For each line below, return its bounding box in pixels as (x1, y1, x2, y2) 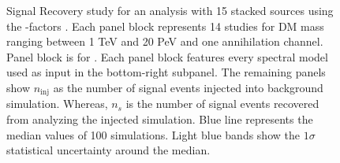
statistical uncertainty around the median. (6, 142, 211, 158)
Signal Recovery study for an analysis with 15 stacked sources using (6, 2, 334, 18)
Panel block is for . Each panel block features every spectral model (6, 48, 328, 65)
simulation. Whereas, (6, 95, 108, 112)
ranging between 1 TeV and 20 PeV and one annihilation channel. (6, 33, 323, 50)
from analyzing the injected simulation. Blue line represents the (6, 111, 313, 128)
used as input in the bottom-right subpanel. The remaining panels (6, 64, 326, 80)
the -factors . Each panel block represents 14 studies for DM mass (6, 17, 324, 34)
